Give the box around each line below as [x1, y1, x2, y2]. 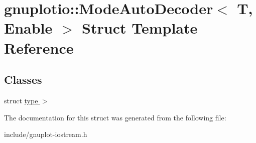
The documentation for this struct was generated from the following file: [4, 112, 226, 122]
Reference [4, 37, 74, 58]
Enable [4, 18, 53, 38]
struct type [4, 95, 38, 105]
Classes [4, 72, 42, 87]
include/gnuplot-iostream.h [4, 129, 87, 139]
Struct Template [82, 18, 198, 38]
